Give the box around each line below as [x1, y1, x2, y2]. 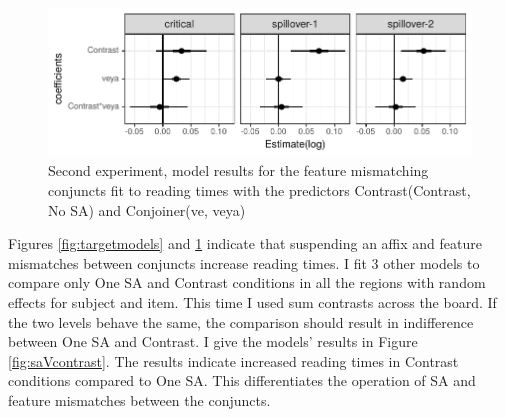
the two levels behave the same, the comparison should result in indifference [8, 311, 474, 332]
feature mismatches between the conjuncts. [8, 389, 271, 410]
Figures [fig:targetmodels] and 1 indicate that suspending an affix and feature [8, 233, 482, 254]
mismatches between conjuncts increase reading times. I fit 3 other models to [8, 252, 480, 273]
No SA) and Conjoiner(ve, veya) [48, 199, 246, 220]
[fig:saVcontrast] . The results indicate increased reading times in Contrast [8, 350, 459, 371]
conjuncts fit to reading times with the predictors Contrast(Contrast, [48, 179, 471, 200]
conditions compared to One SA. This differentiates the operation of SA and [8, 370, 476, 391]
